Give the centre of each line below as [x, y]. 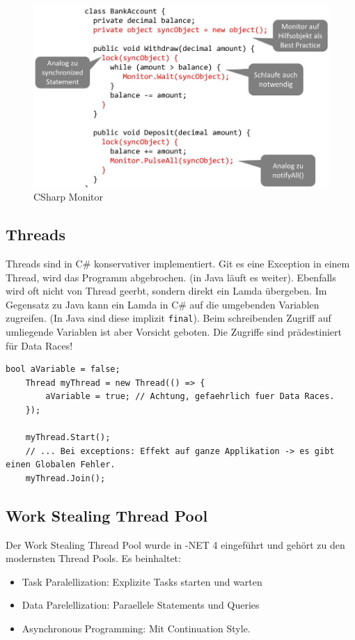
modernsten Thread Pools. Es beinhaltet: [93, 558]
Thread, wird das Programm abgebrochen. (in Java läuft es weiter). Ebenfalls [171, 277]
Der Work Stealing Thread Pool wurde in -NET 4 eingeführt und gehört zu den [175, 544]
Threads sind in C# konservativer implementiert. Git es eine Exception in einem [178, 263]
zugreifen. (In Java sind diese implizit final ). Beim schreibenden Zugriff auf [168, 318]
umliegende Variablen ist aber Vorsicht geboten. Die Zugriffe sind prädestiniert [174, 331]
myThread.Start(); [68, 438]
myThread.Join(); [65, 478]
